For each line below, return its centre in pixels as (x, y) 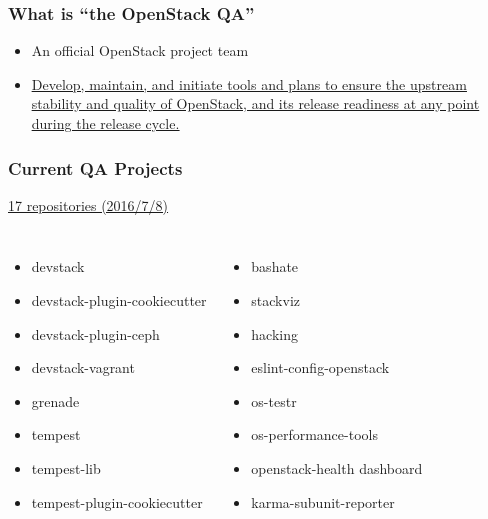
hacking (275, 333)
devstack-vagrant (83, 367)
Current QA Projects (95, 167)
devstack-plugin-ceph (95, 333)
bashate (275, 266)
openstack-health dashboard (337, 467)
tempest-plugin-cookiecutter (117, 501)
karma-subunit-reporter (323, 501)
